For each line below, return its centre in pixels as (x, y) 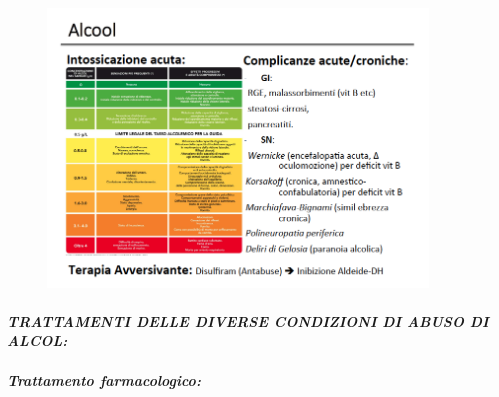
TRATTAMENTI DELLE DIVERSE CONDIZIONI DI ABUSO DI (248, 320)
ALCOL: (37, 340)
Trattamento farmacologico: (104, 379)
